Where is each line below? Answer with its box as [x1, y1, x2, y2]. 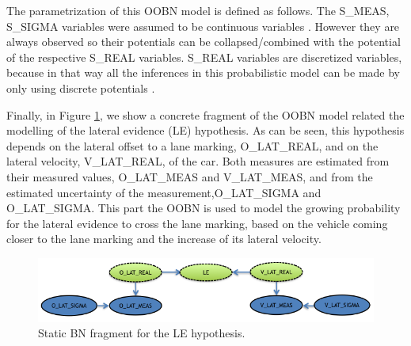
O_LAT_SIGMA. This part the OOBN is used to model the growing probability [6, 200, 401, 216]
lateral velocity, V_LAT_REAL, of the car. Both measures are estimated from [6, 153, 390, 169]
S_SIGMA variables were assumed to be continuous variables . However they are [6, 17, 400, 34]
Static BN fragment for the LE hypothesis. [38, 325, 245, 341]
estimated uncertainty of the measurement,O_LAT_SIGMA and [6, 184, 322, 200]
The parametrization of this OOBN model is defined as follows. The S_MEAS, [6, 2, 390, 18]
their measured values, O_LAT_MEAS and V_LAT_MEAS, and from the [6, 168, 373, 184]
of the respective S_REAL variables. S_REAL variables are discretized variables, [6, 48, 402, 65]
